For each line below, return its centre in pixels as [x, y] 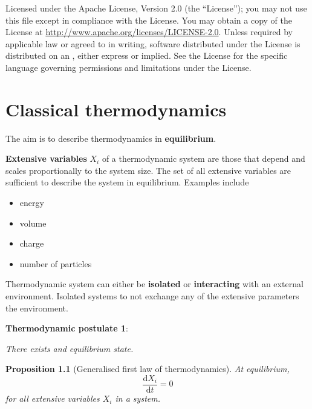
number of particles [56, 263]
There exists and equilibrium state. [70, 348]
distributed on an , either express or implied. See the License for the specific [147, 55]
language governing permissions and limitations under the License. [128, 67]
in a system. [138, 398]
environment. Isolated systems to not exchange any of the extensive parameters [152, 296]
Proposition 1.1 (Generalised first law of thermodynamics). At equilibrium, [148, 369]
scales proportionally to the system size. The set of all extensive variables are [148, 170]
